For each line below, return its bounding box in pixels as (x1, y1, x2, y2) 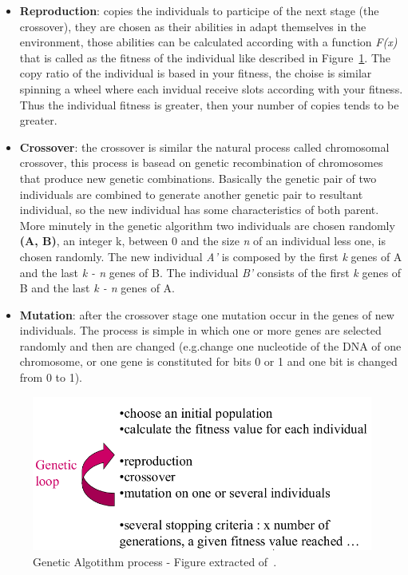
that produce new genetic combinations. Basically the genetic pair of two (19, 169, 377, 186)
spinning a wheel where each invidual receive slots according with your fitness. (19, 80, 403, 97)
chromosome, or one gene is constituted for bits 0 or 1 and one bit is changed (19, 353, 398, 370)
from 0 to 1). (19, 369, 83, 386)
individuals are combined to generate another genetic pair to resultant (19, 185, 363, 202)
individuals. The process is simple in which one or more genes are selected (19, 322, 382, 339)
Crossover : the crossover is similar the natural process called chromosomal (19, 138, 390, 155)
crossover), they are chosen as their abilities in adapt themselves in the (19, 18, 366, 34)
